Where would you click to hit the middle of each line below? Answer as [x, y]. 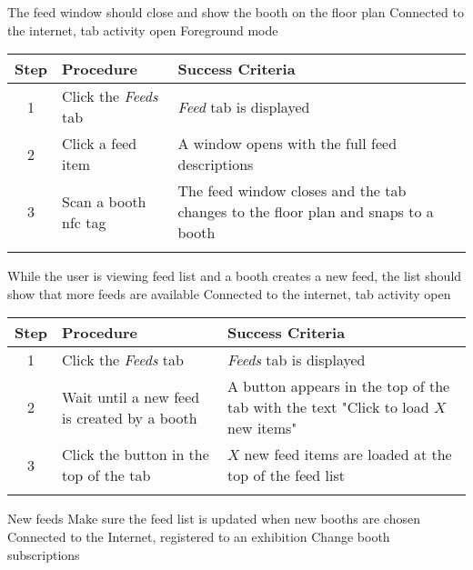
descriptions [216, 165]
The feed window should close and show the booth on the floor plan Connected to [236, 12]
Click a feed [100, 144]
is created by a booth [130, 417]
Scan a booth [104, 201]
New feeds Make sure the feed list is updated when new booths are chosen [214, 519]
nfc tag [84, 222]
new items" [262, 428]
